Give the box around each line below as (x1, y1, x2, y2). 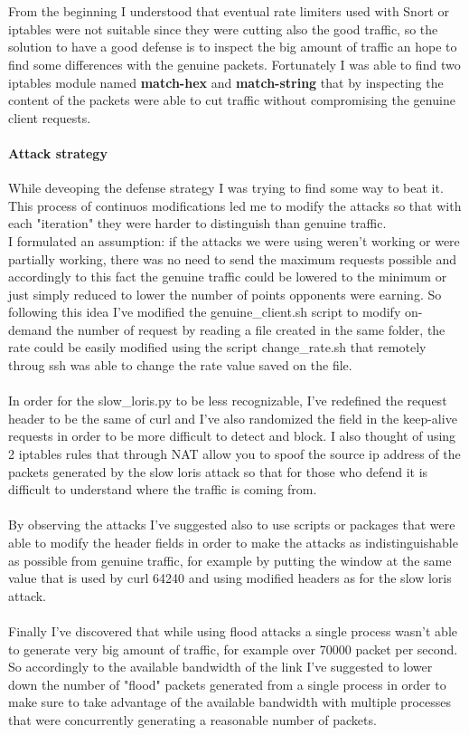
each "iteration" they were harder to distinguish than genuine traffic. (8, 214, 387, 233)
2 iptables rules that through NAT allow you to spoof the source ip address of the (8, 444, 461, 463)
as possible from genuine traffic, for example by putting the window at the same (8, 550, 452, 569)
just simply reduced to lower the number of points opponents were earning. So (8, 284, 442, 303)
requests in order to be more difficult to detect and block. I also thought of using (8, 426, 456, 445)
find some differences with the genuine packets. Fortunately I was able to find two (8, 54, 461, 73)
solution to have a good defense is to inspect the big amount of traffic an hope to (8, 37, 457, 56)
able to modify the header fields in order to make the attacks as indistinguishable (8, 533, 458, 552)
